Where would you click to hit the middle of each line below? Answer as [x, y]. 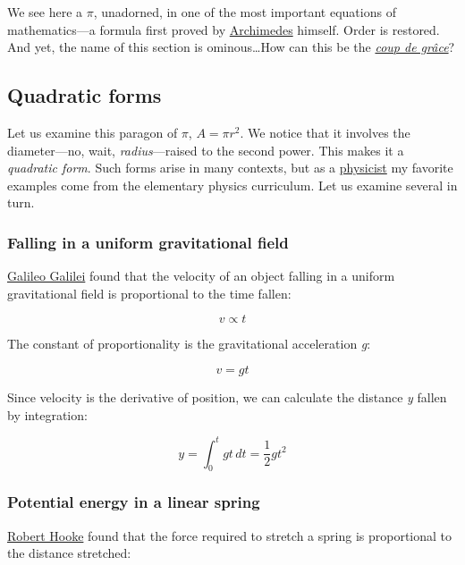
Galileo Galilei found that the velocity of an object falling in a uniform [201, 276]
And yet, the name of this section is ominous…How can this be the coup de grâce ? [231, 47]
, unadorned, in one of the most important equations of [245, 12]
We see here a [45, 12]
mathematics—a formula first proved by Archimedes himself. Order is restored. [224, 29]
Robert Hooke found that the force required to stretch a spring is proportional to [230, 535]
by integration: [47, 414]
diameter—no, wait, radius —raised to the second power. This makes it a [206, 150]
